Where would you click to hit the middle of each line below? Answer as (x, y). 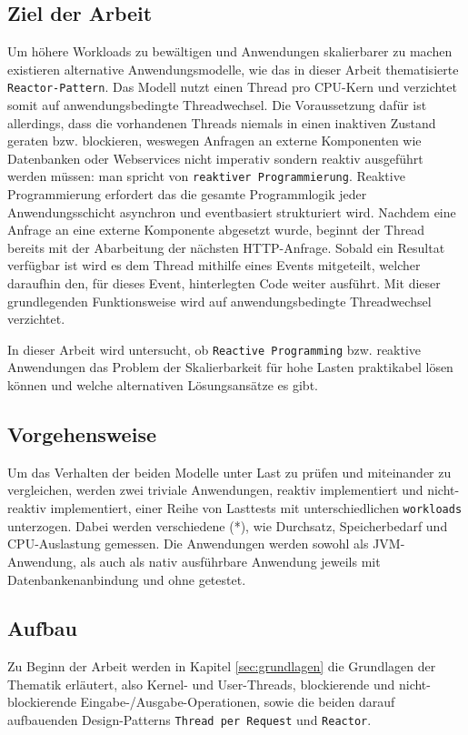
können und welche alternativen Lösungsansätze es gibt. (163, 385)
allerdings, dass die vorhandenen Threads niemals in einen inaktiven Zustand (222, 122)
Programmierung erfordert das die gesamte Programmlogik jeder (187, 194)
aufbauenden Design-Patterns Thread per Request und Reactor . (189, 720)
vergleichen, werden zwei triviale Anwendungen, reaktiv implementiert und (215, 490)
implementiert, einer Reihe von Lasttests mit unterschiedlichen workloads (256, 508)
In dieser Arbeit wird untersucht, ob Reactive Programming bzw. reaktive (214, 349)
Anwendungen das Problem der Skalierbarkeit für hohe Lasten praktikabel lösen (230, 367)
